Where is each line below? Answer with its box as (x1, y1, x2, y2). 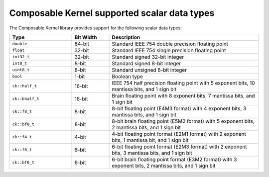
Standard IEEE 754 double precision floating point (112, 40, 229, 47)
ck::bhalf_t (12, 96, 39, 101)
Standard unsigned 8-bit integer (112, 66, 187, 73)
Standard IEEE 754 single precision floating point (112, 47, 226, 54)
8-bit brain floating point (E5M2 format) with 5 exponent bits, (112, 117, 255, 124)
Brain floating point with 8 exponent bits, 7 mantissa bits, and (112, 92, 255, 99)
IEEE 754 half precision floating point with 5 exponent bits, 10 (112, 80, 255, 87)
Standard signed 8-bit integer (112, 60, 181, 67)
